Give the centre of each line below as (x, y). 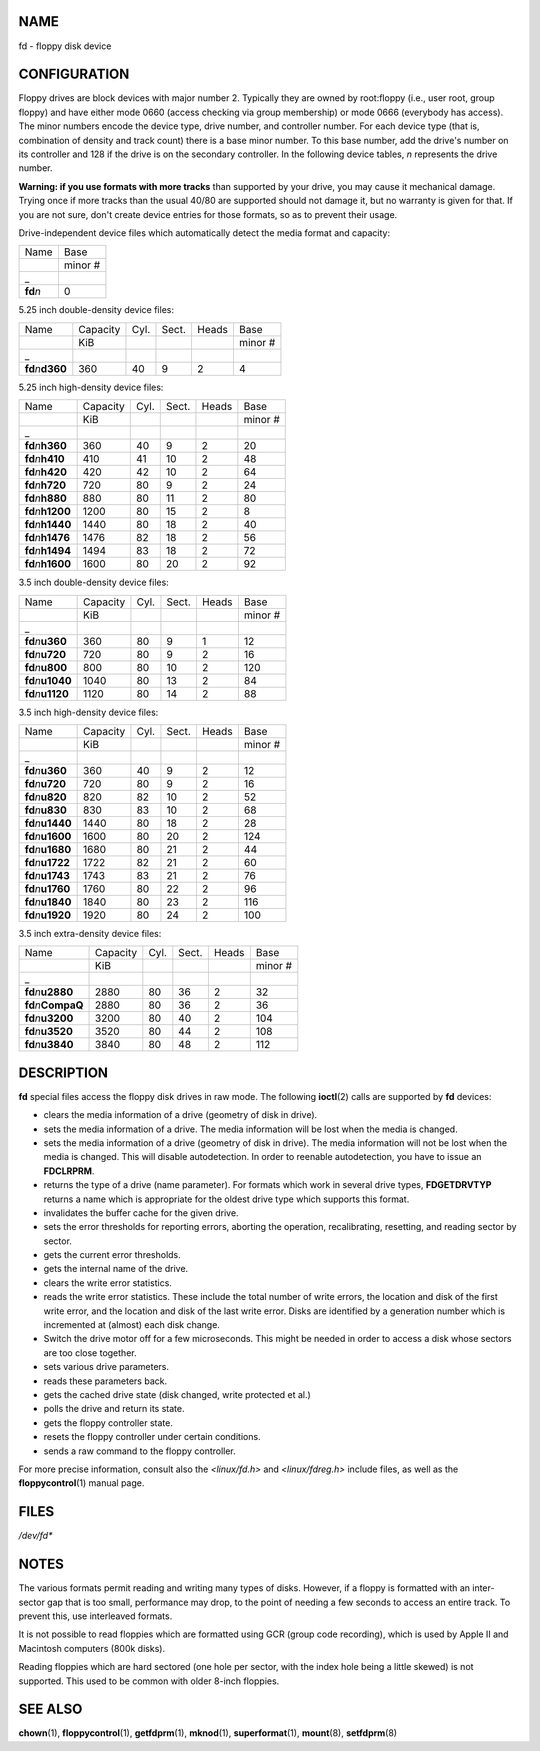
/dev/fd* (35, 1536)
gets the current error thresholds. (112, 1255)
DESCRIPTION (63, 1072)
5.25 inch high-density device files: (91, 387)
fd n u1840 (48, 902)
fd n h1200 (48, 512)
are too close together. (90, 1352)
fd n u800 (46, 667)
